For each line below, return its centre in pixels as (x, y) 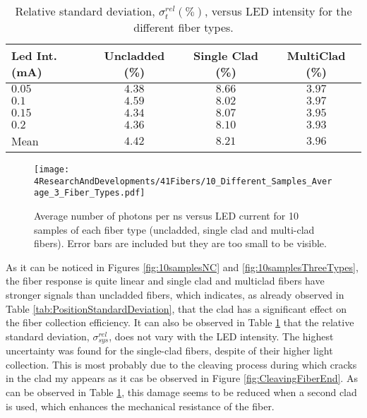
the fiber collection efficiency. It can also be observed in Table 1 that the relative (180, 322)
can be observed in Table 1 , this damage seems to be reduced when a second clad (181, 392)
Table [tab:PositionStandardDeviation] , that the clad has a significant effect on (176, 308)
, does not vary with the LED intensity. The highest (221, 336)
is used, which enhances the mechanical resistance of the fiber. (140, 406)
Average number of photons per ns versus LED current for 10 (166, 215)
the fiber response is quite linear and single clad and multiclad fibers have (165, 281)
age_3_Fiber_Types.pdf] (90, 193)
